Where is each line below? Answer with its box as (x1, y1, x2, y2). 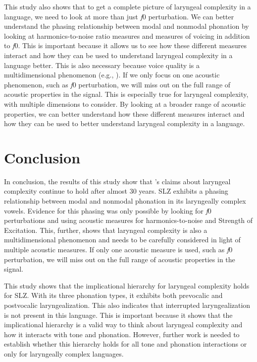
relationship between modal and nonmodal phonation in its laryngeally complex (4, 196, 246, 206)
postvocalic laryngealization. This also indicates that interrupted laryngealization (4, 299, 251, 310)
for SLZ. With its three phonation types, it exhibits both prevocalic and (4, 290, 223, 300)
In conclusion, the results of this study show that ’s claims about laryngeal (4, 176, 231, 186)
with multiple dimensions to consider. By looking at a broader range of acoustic (4, 98, 246, 109)
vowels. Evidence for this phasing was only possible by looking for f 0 (4, 205, 211, 216)
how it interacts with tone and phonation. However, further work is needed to (4, 329, 240, 339)
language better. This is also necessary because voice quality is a (4, 60, 200, 70)
